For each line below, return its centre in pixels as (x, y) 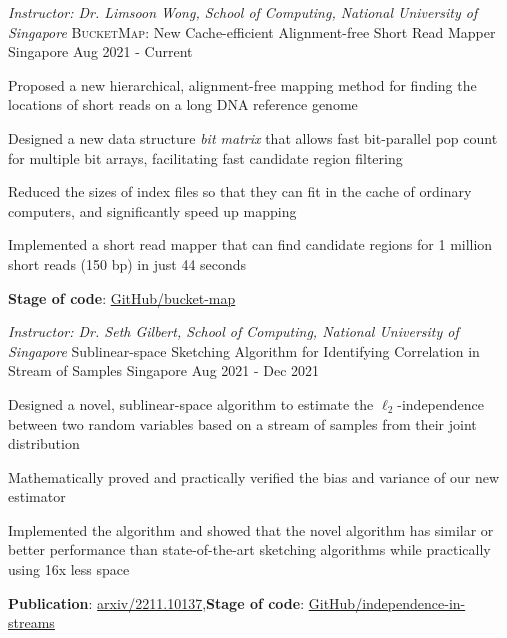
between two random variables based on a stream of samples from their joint (242, 423)
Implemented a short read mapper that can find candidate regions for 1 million (250, 244)
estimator (37, 496)
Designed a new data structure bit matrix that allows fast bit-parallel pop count (253, 137)
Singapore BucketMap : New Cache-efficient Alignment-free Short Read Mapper (252, 31)
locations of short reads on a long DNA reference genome (183, 104)
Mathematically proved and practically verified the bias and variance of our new (254, 476)
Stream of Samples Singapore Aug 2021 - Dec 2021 (164, 370)
